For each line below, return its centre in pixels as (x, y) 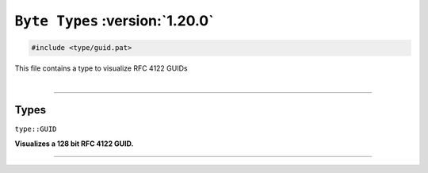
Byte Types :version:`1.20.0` (114, 21)
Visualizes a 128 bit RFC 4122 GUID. (74, 144)
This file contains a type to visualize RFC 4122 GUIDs (101, 68)
